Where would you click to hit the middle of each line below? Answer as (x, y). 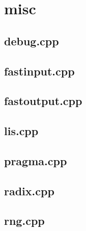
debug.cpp (32, 41)
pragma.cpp (36, 160)
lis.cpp (21, 131)
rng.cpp (24, 221)
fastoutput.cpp (43, 101)
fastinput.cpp (39, 71)
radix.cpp (29, 190)
